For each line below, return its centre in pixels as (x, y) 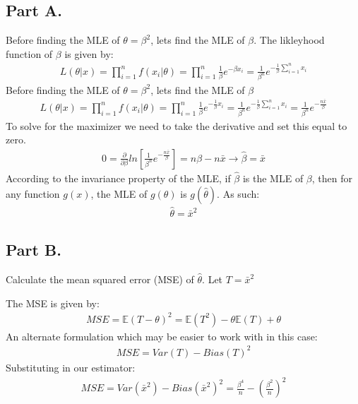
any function (33, 193)
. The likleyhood (289, 40)
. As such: (238, 193)
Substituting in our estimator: (71, 367)
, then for (332, 178)
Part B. (34, 250)
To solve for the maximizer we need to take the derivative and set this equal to (177, 125)
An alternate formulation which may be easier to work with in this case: (162, 336)
